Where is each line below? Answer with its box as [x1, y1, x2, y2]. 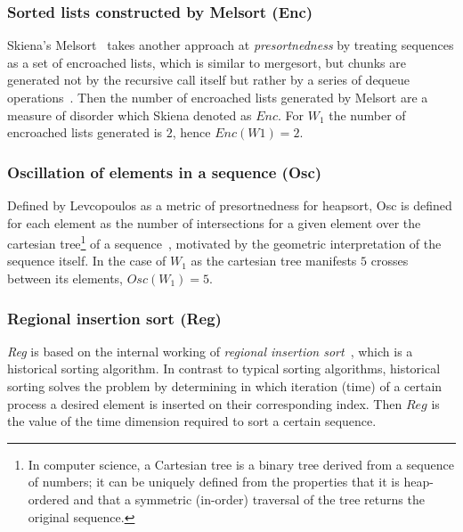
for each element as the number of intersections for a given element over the [7, 213, 421, 232]
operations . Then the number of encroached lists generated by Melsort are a [7, 88, 428, 106]
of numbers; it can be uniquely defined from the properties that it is [28, 472, 400, 491]
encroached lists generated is [7, 123, 163, 142]
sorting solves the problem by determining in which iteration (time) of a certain [7, 377, 443, 396]
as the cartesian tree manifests [191, 251, 357, 270]
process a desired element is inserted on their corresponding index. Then [7, 394, 402, 413]
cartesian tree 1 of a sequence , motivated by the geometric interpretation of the [7, 232, 442, 252]
